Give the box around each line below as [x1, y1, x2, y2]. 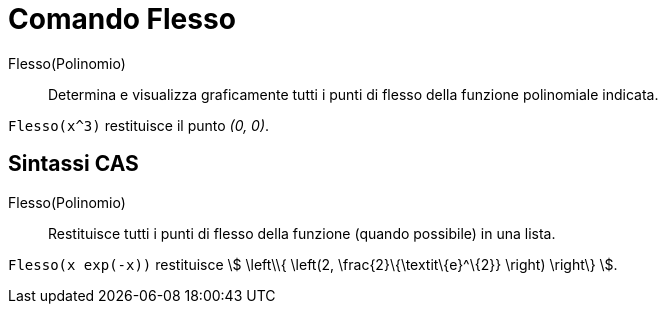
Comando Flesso [8, 2, 236, 36]
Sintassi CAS [8, 151, 139, 177]
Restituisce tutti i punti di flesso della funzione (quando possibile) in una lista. [48, 224, 556, 242]
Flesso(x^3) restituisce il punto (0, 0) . [8, 116, 270, 134]
